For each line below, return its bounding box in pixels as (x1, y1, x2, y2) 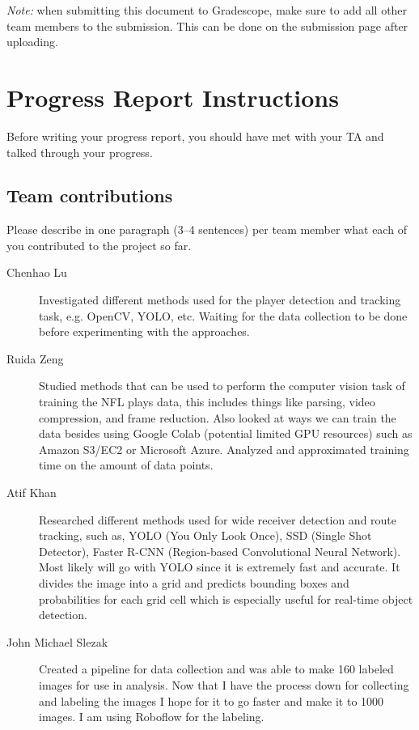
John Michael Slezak (6, 633, 108, 650)
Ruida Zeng (6, 350, 64, 367)
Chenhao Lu (6, 264, 67, 281)
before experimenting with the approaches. (39, 323, 250, 340)
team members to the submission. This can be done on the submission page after (6, 17, 408, 34)
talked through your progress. (6, 143, 153, 160)
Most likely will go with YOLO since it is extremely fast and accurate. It (39, 558, 400, 575)
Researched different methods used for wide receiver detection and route (39, 511, 397, 528)
